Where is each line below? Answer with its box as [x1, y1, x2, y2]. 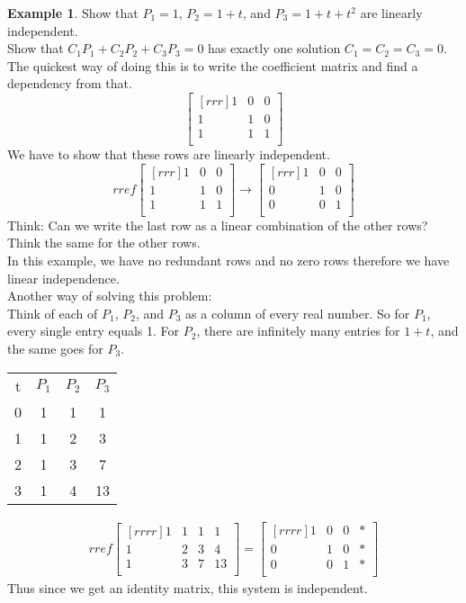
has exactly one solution [208, 39, 341, 58]
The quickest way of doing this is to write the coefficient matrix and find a [7, 56, 418, 75]
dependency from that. [7, 74, 132, 93]
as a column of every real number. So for [185, 303, 410, 322]
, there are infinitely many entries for [196, 321, 400, 340]
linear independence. [7, 268, 120, 287]
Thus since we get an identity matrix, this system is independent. [7, 578, 368, 597]
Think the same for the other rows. [7, 233, 201, 252]
